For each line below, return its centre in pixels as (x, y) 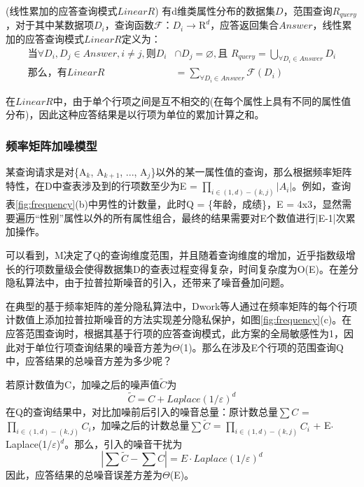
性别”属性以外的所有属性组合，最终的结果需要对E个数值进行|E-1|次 (192, 217)
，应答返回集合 (245, 25)
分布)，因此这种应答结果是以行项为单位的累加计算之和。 (135, 114)
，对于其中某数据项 (50, 25)
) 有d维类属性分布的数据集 (215, 10)
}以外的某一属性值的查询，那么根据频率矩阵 (251, 171)
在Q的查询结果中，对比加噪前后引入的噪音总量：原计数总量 (142, 411)
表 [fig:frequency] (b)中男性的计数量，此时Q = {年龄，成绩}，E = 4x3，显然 (174, 204)
